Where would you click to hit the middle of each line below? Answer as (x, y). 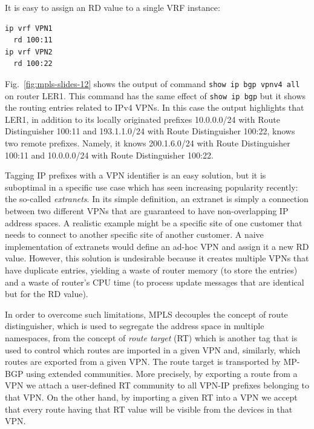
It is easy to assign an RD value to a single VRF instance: (113, 7)
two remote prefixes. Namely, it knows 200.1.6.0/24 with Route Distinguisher (148, 143)
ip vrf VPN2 (29, 52)
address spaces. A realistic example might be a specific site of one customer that (154, 222)
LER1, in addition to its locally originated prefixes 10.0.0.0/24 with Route (142, 119)
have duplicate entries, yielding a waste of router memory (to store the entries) (151, 270)
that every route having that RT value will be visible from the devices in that (149, 409)
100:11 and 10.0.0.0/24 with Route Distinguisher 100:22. (109, 155)
